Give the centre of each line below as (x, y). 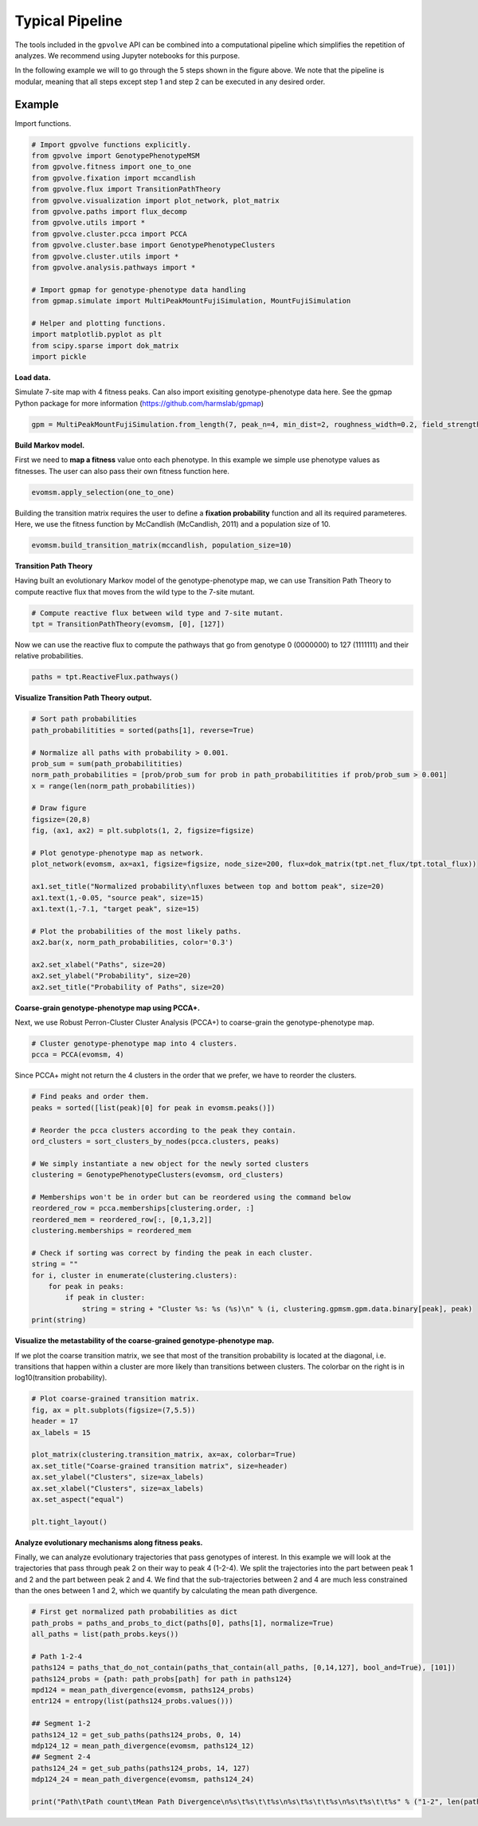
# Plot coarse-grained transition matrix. (116, 1399)
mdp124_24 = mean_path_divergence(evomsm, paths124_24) (143, 1779)
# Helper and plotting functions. (99, 323)
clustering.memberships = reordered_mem (111, 1231)
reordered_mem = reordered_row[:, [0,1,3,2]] (122, 1219)
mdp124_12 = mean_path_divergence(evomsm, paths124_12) (143, 1745)
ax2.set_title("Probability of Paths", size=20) (128, 987)
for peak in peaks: (86, 1286)
